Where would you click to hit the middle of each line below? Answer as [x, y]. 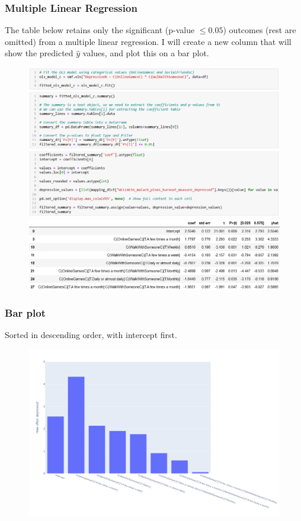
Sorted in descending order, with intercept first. [91, 335]
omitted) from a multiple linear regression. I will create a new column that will [148, 41]
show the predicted [39, 53]
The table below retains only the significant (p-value [100, 30]
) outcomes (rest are [260, 30]
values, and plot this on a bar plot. [146, 53]
